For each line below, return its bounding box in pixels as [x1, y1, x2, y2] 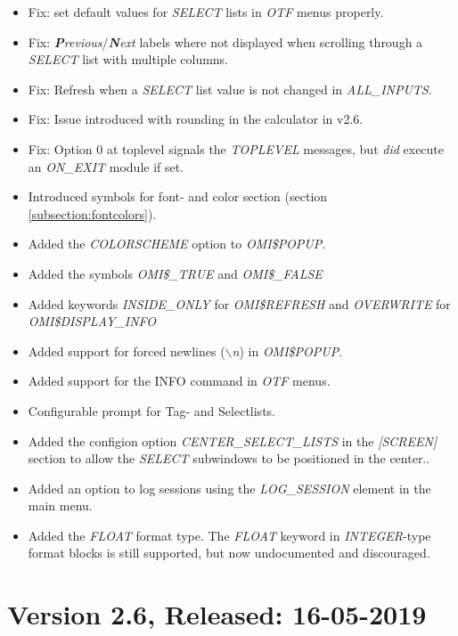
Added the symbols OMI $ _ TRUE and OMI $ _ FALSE [28, 264, 323, 282]
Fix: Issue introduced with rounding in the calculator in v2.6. [28, 110, 364, 128]
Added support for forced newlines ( [28, 341, 225, 360]
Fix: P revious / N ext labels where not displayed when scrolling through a [28, 32, 423, 51]
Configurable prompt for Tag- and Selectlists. [28, 401, 275, 420]
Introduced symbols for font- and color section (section [28, 187, 328, 206]
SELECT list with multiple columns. [28, 50, 229, 69]
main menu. [28, 496, 93, 515]
